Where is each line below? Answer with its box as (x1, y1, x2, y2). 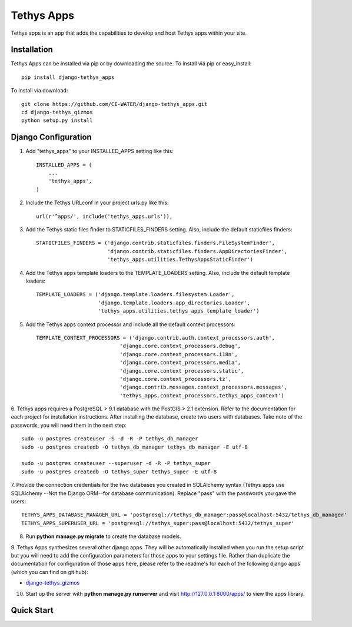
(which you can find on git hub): (11, 568, 88, 575)
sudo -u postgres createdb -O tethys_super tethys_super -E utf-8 (21, 468, 217, 475)
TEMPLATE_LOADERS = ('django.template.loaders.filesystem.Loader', (36, 291, 235, 298)
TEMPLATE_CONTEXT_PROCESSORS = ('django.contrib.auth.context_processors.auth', (36, 334, 275, 341)
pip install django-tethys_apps (21, 74, 115, 81)
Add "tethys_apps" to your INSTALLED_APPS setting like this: (25, 148, 174, 155)
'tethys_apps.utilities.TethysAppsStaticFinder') (107, 256, 254, 263)
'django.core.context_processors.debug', (119, 343, 241, 350)
